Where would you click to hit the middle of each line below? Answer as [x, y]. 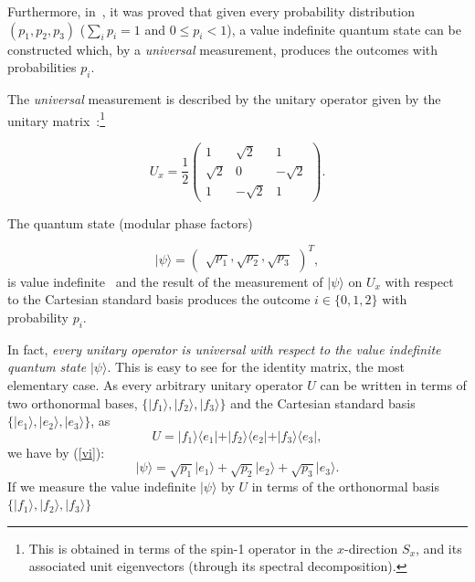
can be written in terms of [393, 384]
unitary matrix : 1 [57, 119]
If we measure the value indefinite [102, 486]
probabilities [42, 67]
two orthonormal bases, [73, 402]
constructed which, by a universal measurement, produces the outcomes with [223, 49]
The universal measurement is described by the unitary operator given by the [224, 98]
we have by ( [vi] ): [56, 452]
